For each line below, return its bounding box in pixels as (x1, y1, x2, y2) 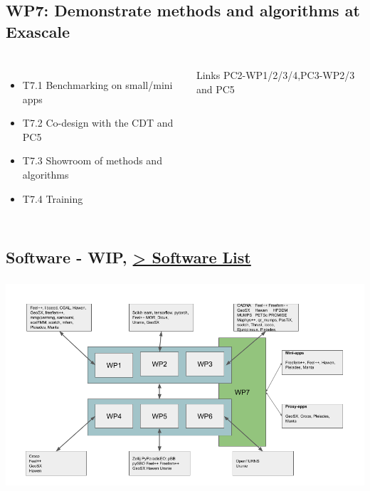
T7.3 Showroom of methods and (22, 153, 162, 168)
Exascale (6, 20, 70, 42)
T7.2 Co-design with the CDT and (22, 115, 174, 130)
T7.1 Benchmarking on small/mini (22, 78, 173, 93)
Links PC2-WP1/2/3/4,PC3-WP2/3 (196, 68, 355, 83)
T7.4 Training (22, 191, 83, 206)
